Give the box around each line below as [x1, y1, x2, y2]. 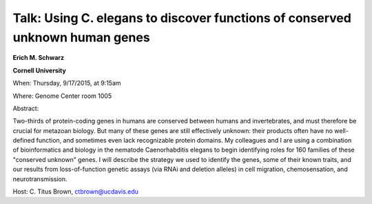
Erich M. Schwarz [12, 54, 65, 62]
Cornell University [12, 66, 67, 74]
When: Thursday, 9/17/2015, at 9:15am [12, 79, 121, 88]
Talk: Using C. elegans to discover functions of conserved [12, 10, 351, 25]
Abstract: [12, 104, 39, 112]
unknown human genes [12, 30, 151, 45]
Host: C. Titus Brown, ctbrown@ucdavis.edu [12, 187, 139, 196]
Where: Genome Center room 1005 [12, 92, 112, 100]
